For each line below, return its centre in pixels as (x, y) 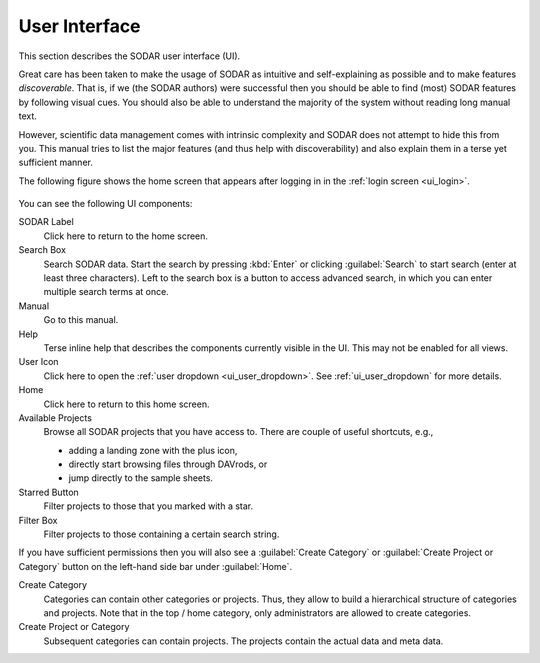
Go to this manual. (81, 320)
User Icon (38, 362)
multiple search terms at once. (106, 292)
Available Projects (55, 417)
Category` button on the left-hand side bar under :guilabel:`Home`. (155, 566)
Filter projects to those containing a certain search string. (161, 534)
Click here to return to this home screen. (126, 404)
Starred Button (48, 492)
